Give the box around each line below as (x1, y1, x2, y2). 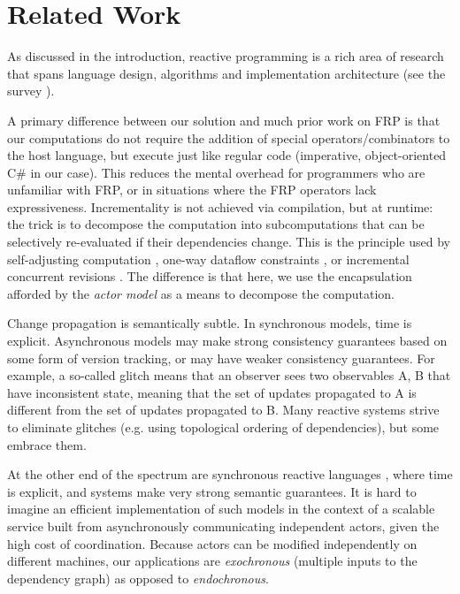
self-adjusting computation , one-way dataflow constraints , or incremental (7, 249, 410, 268)
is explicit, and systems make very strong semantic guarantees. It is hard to (7, 482, 417, 500)
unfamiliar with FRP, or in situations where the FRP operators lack (7, 180, 377, 199)
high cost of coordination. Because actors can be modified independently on (7, 534, 418, 552)
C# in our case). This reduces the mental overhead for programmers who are (7, 163, 425, 181)
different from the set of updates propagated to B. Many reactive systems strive (7, 400, 440, 419)
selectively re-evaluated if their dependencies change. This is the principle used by (7, 232, 450, 251)
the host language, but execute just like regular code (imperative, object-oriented (7, 146, 447, 164)
